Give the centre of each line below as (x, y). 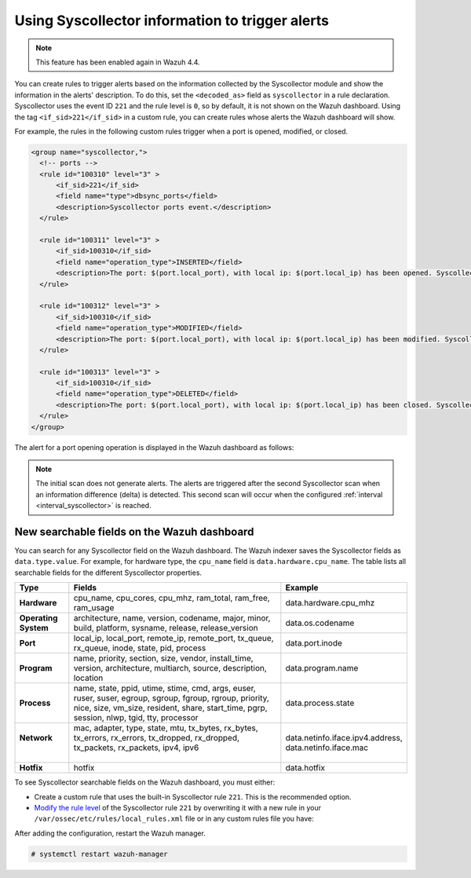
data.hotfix (305, 768)
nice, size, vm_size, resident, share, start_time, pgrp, (170, 708)
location (88, 678)
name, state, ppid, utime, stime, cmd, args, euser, (165, 689)
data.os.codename (320, 623)
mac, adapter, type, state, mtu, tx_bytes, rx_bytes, (166, 728)
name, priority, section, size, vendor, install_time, (164, 658)
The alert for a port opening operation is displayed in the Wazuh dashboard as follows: (154, 447)
